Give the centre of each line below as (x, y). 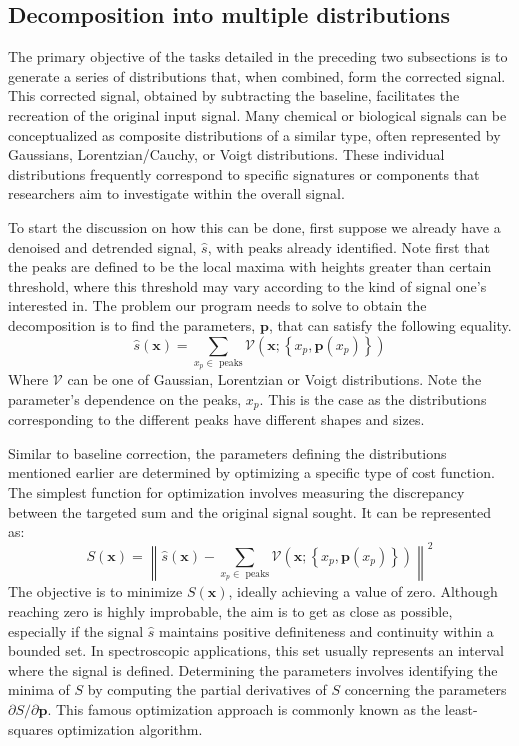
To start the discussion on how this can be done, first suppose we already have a (254, 226)
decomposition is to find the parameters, (132, 324)
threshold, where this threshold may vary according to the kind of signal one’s (247, 285)
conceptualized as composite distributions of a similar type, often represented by (254, 134)
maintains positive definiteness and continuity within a (326, 630)
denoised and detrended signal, (102, 246)
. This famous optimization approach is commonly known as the (244, 708)
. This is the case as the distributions (373, 398)
